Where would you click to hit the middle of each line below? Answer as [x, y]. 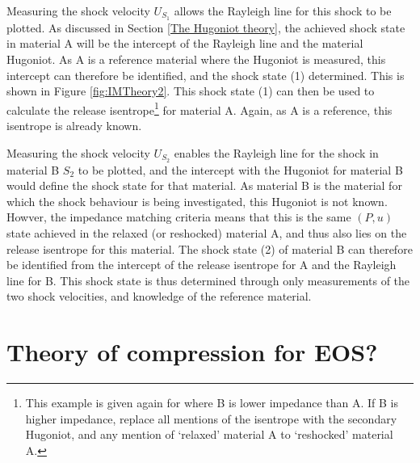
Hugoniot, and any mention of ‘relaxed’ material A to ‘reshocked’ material [209, 434]
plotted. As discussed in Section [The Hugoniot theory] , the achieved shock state [206, 27]
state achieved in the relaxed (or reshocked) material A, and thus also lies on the [207, 232]
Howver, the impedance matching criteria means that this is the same [179, 217]
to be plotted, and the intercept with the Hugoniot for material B [240, 169]
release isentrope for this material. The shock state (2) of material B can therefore [210, 248]
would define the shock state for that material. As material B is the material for [204, 185]
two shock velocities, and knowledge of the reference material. [159, 296]
